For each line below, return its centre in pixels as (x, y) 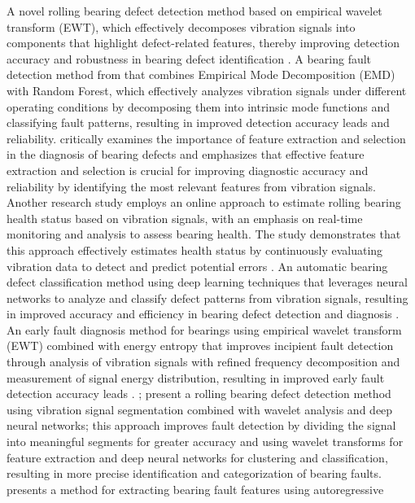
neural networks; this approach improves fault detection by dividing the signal (201, 425)
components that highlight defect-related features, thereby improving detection (203, 43)
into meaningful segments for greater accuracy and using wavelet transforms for (205, 442)
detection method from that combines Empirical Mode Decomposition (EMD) (201, 74)
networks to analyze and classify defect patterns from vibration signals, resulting (207, 297)
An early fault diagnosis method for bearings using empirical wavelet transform (204, 329)
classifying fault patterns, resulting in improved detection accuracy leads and (198, 122)
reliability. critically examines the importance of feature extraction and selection (206, 138)
